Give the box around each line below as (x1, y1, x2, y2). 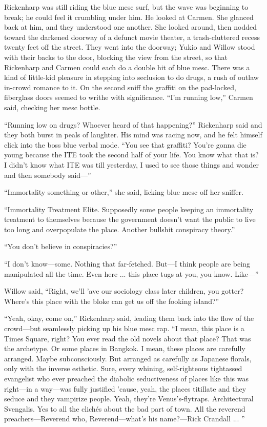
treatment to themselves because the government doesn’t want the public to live (4, 214, 256, 225)
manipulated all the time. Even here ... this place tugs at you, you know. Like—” (4, 268, 259, 279)
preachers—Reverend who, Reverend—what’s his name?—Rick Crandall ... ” (4, 413, 245, 424)
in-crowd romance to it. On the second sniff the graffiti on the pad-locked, (4, 82, 236, 92)
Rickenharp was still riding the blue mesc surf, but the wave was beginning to (4, 2, 249, 12)
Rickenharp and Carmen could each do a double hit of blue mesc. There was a (4, 62, 250, 72)
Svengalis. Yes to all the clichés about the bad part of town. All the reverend (4, 403, 245, 414)
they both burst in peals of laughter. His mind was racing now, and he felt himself (4, 129, 262, 140)
